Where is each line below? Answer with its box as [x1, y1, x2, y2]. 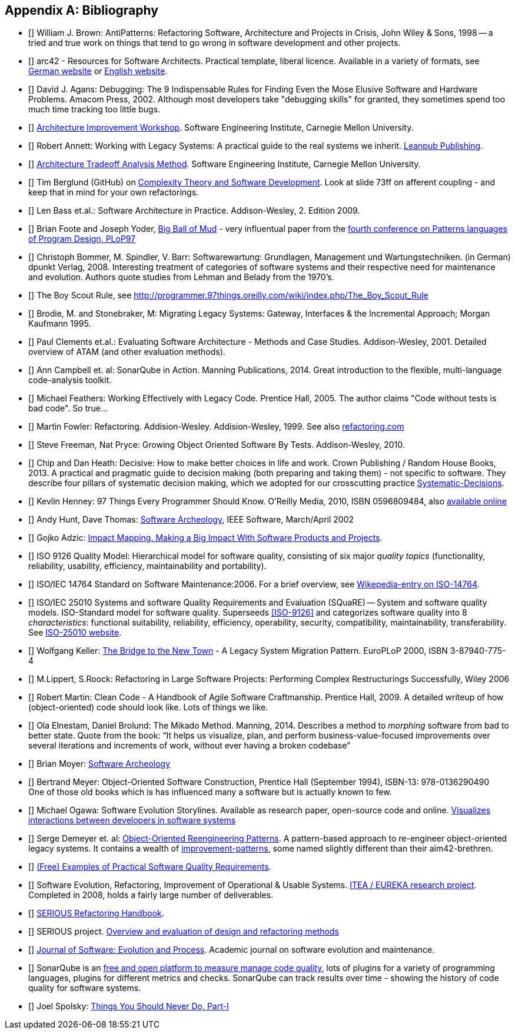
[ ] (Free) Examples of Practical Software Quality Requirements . [28, 862, 271, 872]
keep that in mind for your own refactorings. [28, 187, 199, 198]
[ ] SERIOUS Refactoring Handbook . [28, 908, 164, 919]
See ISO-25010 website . [28, 627, 122, 638]
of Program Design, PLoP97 [28, 234, 136, 244]
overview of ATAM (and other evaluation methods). [28, 347, 225, 357]
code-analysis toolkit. [28, 375, 112, 385]
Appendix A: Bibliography [5, 3, 158, 18]
